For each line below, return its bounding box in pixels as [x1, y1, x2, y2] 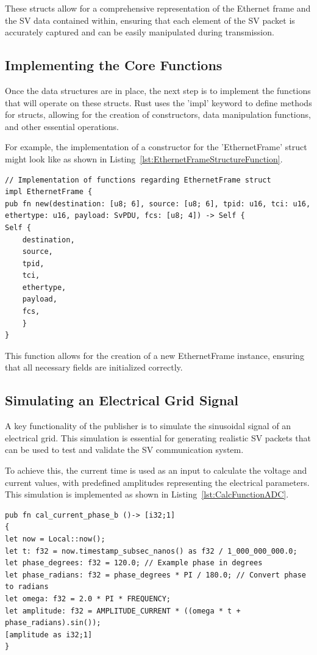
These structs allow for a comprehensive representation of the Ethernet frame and [5, 2, 311, 14]
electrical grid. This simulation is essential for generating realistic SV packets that [5, 431, 311, 444]
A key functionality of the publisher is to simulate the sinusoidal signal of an [5, 419, 291, 432]
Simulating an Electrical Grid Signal [5, 391, 239, 410]
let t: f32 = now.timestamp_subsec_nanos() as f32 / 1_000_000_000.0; [5, 546, 297, 555]
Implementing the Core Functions [5, 56, 223, 74]
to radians [5, 582, 49, 592]
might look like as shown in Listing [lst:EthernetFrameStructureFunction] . [5, 152, 283, 165]
